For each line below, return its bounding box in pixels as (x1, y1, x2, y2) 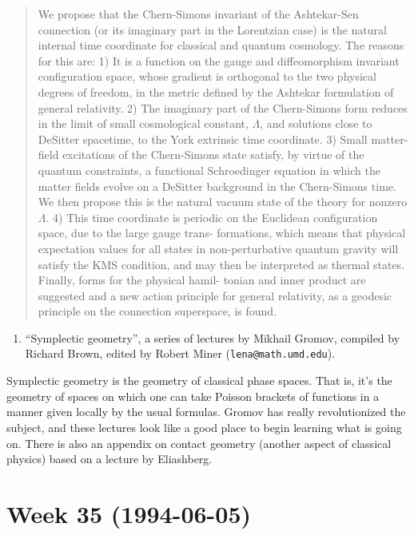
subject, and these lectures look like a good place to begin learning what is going (6, 418, 402, 435)
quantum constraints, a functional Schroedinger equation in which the (38, 161, 380, 178)
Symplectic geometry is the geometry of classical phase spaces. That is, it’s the (6, 372, 392, 389)
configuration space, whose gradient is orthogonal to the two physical (38, 68, 376, 85)
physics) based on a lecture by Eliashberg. (6, 450, 213, 467)
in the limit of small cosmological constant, (38, 115, 249, 132)
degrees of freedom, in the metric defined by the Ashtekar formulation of (38, 83, 394, 100)
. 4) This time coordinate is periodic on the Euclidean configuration (46, 208, 378, 225)
